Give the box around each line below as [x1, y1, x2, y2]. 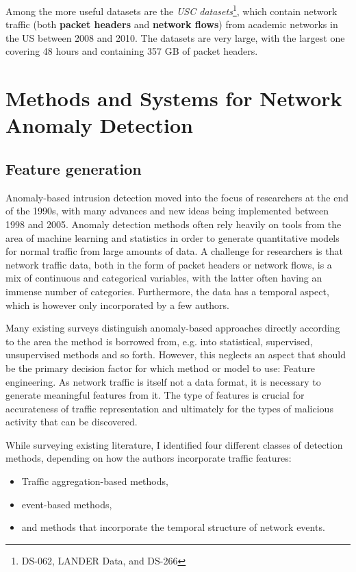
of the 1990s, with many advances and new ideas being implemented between [5, 203, 329, 218]
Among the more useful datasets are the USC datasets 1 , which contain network [5, 2, 338, 18]
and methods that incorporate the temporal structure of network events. [21, 520, 325, 534]
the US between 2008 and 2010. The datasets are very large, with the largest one [5, 30, 345, 45]
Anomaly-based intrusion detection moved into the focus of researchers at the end [5, 190, 349, 204]
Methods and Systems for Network [5, 84, 342, 112]
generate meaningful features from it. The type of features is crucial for [5, 388, 305, 402]
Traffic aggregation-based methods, [21, 474, 168, 488]
